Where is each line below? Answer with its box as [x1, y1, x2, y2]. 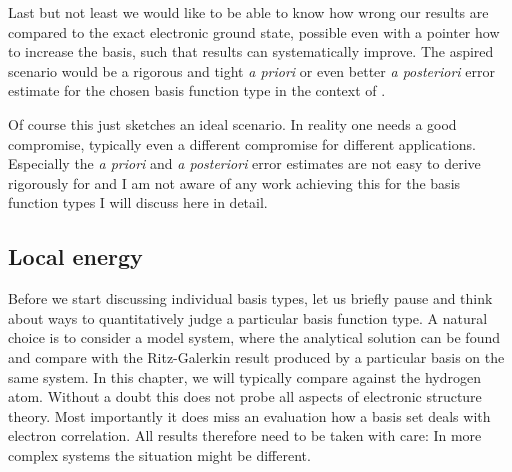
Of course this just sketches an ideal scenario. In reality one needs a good [8, 113, 457, 134]
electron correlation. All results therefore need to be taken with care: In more [8, 425, 482, 446]
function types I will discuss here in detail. [8, 192, 268, 213]
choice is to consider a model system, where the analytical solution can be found [8, 327, 500, 348]
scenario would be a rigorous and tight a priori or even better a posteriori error [8, 60, 495, 81]
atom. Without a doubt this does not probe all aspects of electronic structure [8, 386, 482, 407]
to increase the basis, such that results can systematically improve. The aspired [8, 41, 494, 62]
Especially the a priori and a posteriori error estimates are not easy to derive [8, 153, 481, 174]
